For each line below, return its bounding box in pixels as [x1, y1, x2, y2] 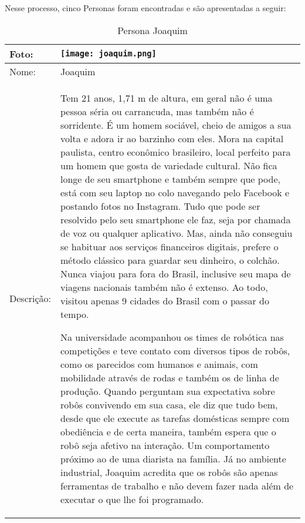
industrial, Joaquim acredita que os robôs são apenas [60, 465, 278, 479]
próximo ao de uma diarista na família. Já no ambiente [60, 451, 286, 465]
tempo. [60, 307, 89, 321]
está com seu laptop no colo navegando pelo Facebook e [60, 185, 290, 199]
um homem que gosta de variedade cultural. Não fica [60, 158, 277, 172]
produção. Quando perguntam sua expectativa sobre [60, 384, 275, 398]
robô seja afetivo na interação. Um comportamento [60, 438, 270, 452]
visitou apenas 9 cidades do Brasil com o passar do [60, 293, 269, 307]
